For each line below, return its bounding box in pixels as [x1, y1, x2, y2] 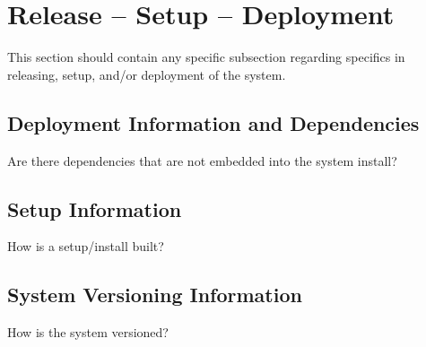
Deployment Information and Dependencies [7, 108, 420, 136]
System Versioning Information [7, 281, 302, 308]
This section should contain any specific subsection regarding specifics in [7, 48, 405, 66]
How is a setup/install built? [7, 237, 164, 256]
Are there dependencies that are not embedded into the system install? [7, 151, 397, 169]
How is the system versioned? [7, 323, 169, 342]
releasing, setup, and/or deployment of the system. [7, 65, 286, 83]
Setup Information [7, 195, 182, 222]
